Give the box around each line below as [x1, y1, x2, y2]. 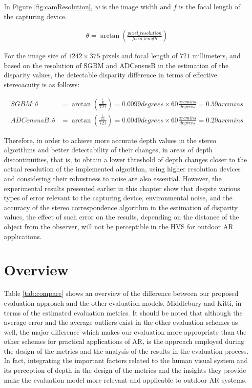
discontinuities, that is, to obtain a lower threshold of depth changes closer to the [4, 154, 247, 164]
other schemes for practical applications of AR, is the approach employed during [4, 336, 245, 346]
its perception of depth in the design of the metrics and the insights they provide [4, 365, 246, 375]
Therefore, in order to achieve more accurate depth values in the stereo [4, 135, 216, 145]
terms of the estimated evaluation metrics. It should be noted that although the [4, 307, 243, 317]
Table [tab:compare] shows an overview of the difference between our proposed [4, 288, 239, 298]
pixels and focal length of [102, 50, 178, 61]
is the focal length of [179, 1, 240, 11]
